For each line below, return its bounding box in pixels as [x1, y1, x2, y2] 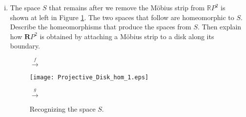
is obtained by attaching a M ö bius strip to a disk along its [40, 31, 214, 41]
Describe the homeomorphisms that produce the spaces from [10, 22, 191, 32]
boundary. [10, 41, 40, 51]
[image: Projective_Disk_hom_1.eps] [29, 73, 149, 81]
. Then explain [197, 22, 242, 32]
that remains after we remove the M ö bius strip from [49, 2, 205, 12]
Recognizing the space [29, 104, 96, 114]
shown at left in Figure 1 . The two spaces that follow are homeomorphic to [10, 12, 234, 22]
